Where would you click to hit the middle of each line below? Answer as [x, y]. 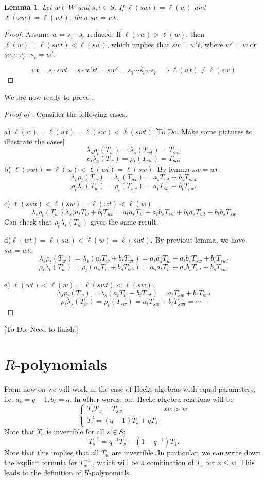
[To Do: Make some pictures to [204, 131]
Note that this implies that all [52, 452]
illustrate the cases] [34, 141]
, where [212, 44]
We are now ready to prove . [49, 96]
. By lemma [171, 168]
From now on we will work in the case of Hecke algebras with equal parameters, [130, 389]
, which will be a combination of [143, 462]
